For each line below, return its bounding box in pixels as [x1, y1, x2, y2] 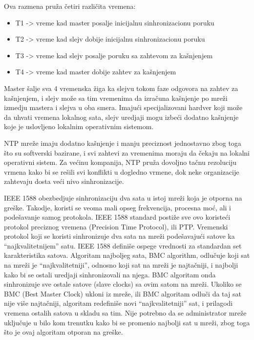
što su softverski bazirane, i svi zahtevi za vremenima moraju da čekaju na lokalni [4, 147, 250, 158]
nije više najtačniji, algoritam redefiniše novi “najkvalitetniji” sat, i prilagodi [4, 298, 233, 308]
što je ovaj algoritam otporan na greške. [4, 327, 123, 337]
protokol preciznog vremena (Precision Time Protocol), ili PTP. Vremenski [4, 221, 228, 231]
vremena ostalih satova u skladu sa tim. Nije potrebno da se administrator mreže [4, 308, 247, 318]
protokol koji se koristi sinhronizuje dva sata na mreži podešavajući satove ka [4, 231, 235, 241]
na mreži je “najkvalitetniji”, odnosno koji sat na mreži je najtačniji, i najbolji [4, 260, 238, 270]
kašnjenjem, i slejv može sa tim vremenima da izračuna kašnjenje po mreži [4, 92, 228, 103]
